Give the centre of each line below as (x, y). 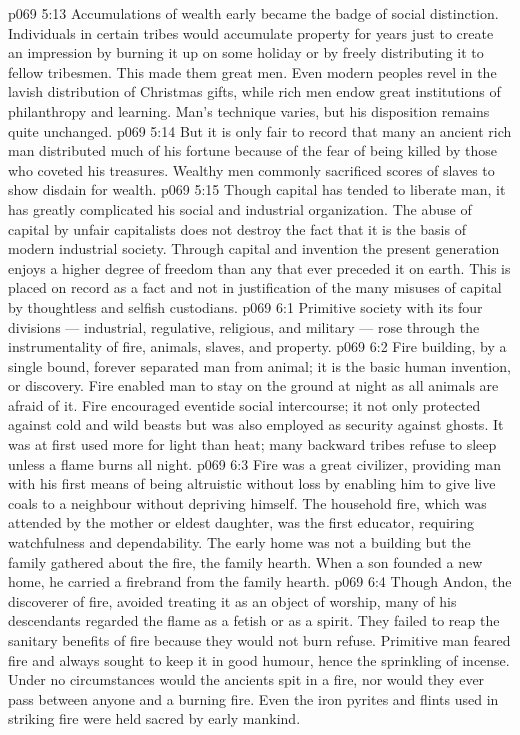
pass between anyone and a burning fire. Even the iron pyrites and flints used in (253, 698)
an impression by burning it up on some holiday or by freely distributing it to (246, 52)
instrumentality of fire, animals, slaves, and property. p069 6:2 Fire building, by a (257, 346)
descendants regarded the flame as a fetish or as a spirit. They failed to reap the (254, 620)
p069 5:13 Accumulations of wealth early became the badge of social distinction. (253, 13)
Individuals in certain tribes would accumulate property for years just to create (251, 32)
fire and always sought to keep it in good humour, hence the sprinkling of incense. (259, 659)
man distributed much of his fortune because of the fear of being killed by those (252, 150)
